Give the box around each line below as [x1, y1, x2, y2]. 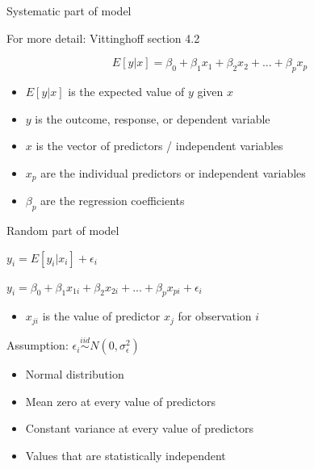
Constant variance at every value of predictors [25, 420, 254, 437]
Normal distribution [25, 366, 124, 383]
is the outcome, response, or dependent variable [35, 110, 270, 127]
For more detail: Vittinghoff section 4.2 [6, 29, 200, 46]
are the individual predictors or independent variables [40, 164, 306, 181]
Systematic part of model [6, 2, 132, 19]
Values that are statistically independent [25, 446, 226, 463]
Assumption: [6, 337, 69, 354]
